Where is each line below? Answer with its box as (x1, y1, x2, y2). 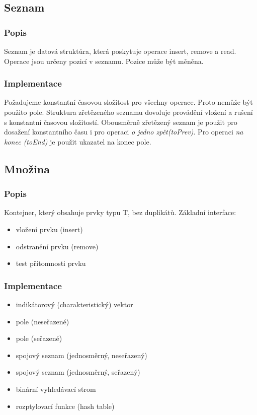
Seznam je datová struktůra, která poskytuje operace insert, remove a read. (4, 46, 236, 56)
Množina (4, 161, 50, 176)
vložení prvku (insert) (16, 224, 83, 234)
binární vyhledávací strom (16, 383, 96, 394)
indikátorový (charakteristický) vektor (16, 299, 133, 309)
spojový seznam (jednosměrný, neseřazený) (16, 350, 147, 360)
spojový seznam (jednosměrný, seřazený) (16, 367, 140, 377)
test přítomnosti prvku (16, 258, 86, 268)
